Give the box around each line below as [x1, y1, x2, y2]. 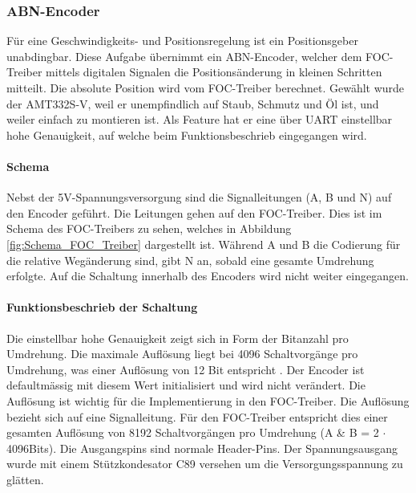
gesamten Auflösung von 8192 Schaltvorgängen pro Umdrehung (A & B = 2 [6, 424, 379, 441]
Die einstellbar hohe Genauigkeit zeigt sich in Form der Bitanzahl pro [6, 329, 349, 346]
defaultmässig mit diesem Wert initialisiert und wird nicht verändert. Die [6, 377, 366, 393]
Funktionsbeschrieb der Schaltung [6, 299, 198, 316]
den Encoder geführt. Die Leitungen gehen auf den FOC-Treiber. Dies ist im [6, 204, 382, 221]
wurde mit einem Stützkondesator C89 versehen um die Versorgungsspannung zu [6, 455, 403, 472]
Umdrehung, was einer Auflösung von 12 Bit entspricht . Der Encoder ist [6, 361, 365, 377]
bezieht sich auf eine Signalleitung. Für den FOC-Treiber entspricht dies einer [6, 408, 388, 425]
